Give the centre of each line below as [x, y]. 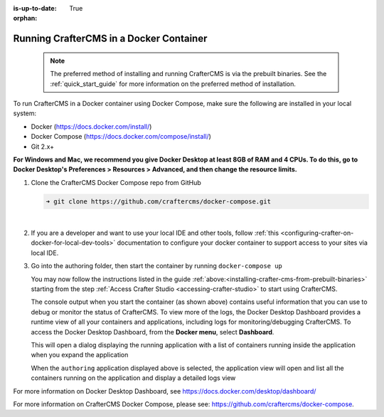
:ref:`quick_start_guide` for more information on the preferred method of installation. [173, 84]
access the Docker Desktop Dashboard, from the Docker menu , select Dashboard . [153, 332]
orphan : [25, 19]
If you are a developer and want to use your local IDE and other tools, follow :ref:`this [155, 233]
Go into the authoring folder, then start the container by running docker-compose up [156, 266]
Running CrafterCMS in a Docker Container [110, 39]
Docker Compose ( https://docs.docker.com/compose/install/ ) [121, 137]
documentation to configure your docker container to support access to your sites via [242, 243]
